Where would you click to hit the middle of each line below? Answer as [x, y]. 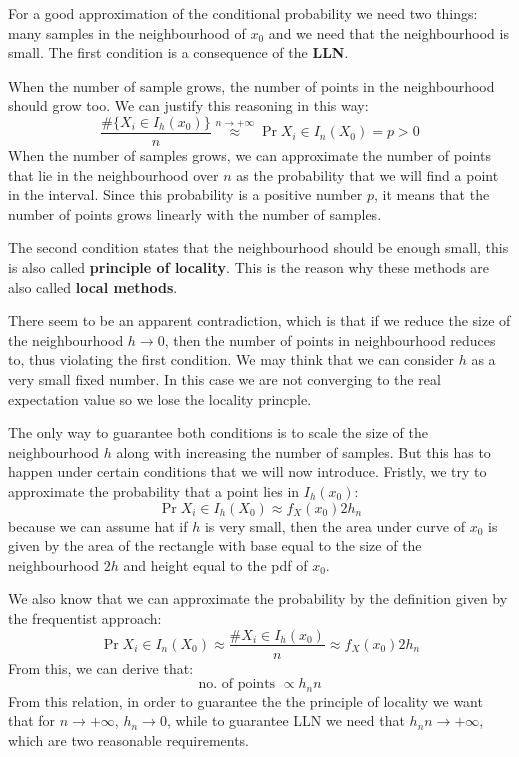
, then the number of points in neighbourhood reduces [330, 339]
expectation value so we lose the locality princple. [160, 398]
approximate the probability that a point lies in [154, 490]
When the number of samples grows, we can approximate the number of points [250, 155]
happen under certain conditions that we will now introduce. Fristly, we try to [247, 471]
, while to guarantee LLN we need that [285, 720]
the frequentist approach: [85, 617]
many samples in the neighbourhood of [127, 32]
